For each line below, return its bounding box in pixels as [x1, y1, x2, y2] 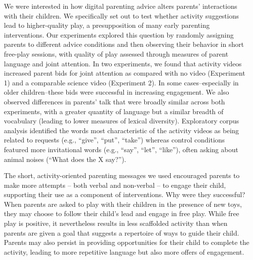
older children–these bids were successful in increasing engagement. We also [4, 87, 229, 97]
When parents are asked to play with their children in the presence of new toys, [4, 199, 242, 209]
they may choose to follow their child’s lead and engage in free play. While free [4, 208, 239, 219]
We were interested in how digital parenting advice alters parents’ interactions [4, 1, 237, 11]
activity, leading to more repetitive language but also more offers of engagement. [4, 246, 244, 257]
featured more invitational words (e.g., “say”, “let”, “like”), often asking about [4, 144, 238, 154]
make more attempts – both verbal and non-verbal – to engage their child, [4, 180, 226, 190]
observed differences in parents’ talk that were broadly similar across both [4, 96, 225, 106]
